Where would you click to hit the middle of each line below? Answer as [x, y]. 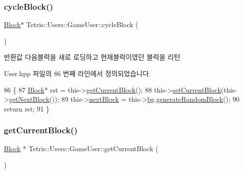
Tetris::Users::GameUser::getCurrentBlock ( [93, 148]
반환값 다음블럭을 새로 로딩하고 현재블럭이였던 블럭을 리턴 [92, 57]
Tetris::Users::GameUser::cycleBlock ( [82, 24]
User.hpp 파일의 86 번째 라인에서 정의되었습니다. [78, 73]
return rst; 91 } [27, 108]
